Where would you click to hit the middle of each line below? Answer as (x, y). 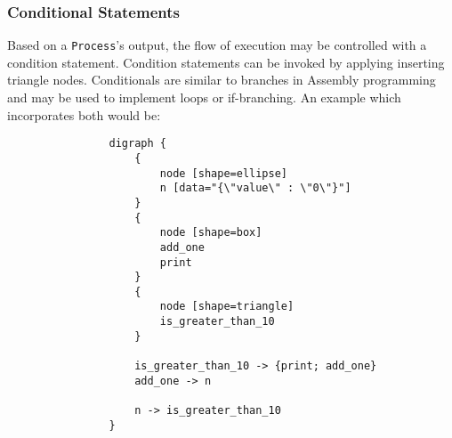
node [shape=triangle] (227, 307)
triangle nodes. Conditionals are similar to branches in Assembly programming (222, 80)
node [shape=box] (211, 233)
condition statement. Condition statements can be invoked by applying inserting (226, 62)
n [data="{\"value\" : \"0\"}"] (255, 188)
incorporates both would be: (84, 114)
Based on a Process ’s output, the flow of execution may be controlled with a (217, 45)
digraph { (137, 144)
